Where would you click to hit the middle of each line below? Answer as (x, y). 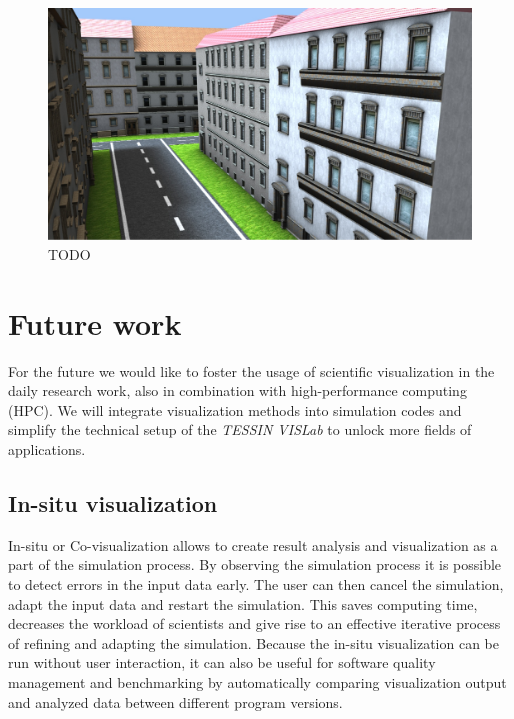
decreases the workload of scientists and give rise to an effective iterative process (254, 623)
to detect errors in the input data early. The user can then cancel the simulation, (256, 583)
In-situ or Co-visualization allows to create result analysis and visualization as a (253, 544)
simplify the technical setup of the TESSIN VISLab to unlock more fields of (240, 429)
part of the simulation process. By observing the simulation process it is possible (255, 564)
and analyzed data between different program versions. (175, 701)
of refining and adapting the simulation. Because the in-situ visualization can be (253, 642)
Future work (95, 322)
